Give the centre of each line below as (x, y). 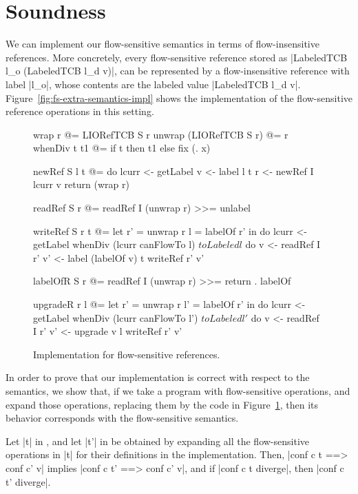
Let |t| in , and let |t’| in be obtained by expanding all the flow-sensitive (157, 441)
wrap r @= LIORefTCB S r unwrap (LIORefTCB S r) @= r (161, 134)
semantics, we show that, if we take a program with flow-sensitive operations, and (178, 391)
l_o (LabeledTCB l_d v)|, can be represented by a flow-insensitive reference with (178, 71)
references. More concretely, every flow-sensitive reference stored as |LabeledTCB (177, 57)
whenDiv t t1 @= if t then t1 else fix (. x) (122, 148)
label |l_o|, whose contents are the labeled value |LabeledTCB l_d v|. (153, 84)
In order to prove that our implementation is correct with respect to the (158, 377)
